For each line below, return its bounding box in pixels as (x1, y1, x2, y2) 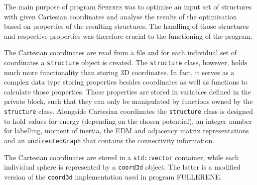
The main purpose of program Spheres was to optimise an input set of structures (4, 1, 252, 11)
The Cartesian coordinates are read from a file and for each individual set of (4, 47, 237, 58)
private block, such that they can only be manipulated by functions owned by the (4, 96, 253, 106)
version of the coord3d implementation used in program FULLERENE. (4, 171, 222, 182)
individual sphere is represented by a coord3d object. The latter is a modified (4, 162, 241, 172)
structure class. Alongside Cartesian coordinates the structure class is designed (4, 106, 253, 116)
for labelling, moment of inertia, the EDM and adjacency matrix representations (4, 125, 249, 136)
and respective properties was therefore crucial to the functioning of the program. (4, 30, 253, 41)
